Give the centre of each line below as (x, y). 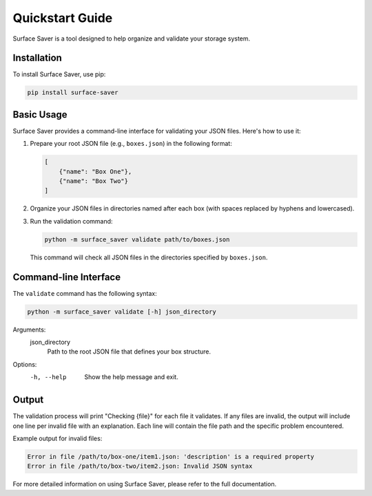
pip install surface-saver (73, 93)
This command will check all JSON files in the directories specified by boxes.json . (149, 257)
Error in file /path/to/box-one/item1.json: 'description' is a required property (171, 456)
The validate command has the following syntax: (85, 293)
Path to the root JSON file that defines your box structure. (129, 352)
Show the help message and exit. (131, 377)
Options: (25, 364)
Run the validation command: (71, 221)
